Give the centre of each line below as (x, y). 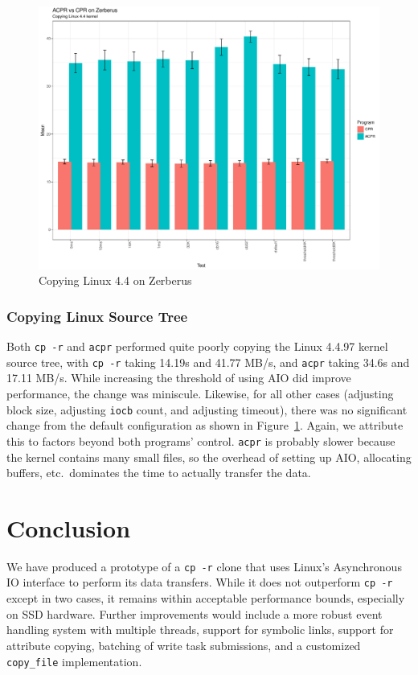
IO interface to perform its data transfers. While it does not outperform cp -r (200, 582)
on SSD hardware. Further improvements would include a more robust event (195, 613)
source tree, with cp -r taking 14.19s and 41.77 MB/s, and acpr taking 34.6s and (208, 362)
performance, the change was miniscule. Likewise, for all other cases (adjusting (200, 393)
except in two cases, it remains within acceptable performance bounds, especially (206, 598)
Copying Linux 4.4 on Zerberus (115, 280)
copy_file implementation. (74, 661)
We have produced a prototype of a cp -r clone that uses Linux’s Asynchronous (204, 566)
